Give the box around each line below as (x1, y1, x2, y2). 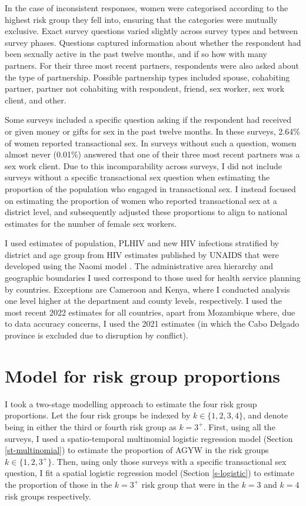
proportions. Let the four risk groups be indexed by (5, 409, 191, 421)
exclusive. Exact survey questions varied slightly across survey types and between (5, 25, 298, 37)
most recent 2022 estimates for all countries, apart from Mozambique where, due (5, 306, 295, 318)
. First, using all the (203, 420, 275, 433)
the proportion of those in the (5, 478, 112, 490)
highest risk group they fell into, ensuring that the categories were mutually (5, 13, 278, 25)
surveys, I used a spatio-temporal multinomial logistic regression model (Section (5, 432, 293, 444)
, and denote (243, 409, 288, 421)
